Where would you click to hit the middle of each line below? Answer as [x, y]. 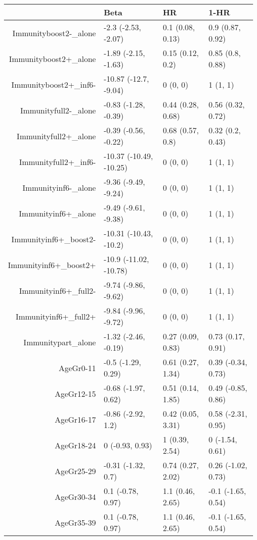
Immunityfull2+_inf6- [57, 162]
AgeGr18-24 [75, 445]
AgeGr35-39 [75, 522]
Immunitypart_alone [60, 342]
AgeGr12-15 [75, 393]
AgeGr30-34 [75, 496]
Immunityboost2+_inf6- [54, 84]
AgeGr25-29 [75, 471]
